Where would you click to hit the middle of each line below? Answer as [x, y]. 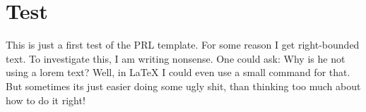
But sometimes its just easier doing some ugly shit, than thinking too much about [183, 86]
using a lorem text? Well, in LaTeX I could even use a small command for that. [178, 72]
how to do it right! [46, 100]
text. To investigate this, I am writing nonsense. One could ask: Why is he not [176, 58]
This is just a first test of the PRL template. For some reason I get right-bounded [183, 45]
